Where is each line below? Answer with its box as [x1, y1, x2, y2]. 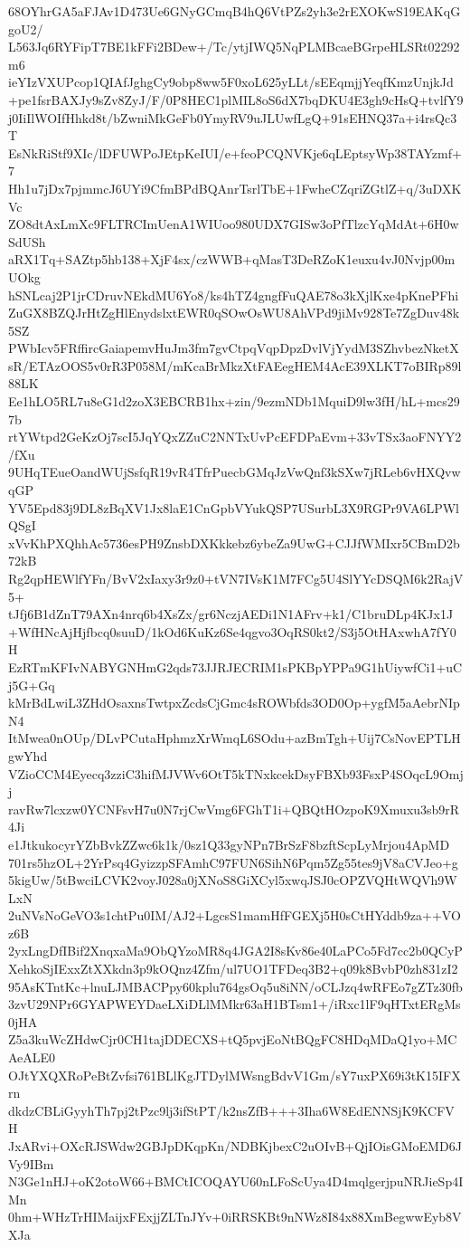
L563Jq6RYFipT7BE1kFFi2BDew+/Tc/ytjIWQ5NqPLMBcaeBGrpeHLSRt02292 [8, 37, 460, 56]
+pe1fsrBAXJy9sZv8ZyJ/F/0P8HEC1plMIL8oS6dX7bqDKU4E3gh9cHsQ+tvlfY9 [8, 90, 464, 109]
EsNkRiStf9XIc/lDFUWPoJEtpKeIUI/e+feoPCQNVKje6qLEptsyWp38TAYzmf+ [8, 143, 462, 162]
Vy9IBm [8, 1154, 54, 1173]
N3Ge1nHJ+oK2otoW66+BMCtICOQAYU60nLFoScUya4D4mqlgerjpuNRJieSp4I [8, 1172, 464, 1191]
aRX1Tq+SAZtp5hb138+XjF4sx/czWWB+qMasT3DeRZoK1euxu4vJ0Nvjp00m [8, 250, 456, 269]
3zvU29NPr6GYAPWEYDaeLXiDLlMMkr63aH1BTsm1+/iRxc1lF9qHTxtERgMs [8, 995, 461, 1014]
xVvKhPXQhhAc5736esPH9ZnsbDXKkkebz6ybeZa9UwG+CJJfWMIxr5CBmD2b [8, 533, 460, 552]
